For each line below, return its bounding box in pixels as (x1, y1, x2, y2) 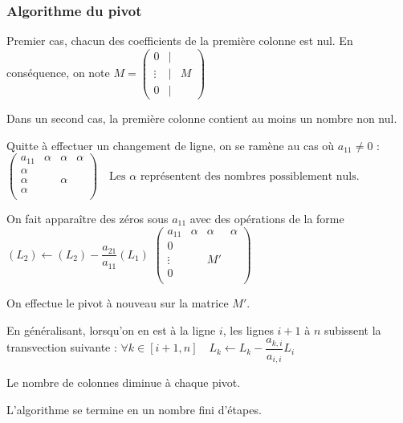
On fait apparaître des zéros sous (6, 209, 169, 226)
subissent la (324, 321, 381, 338)
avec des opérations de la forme (189, 209, 344, 226)
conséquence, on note (6, 63, 110, 80)
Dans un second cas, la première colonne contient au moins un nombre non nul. (6, 109, 397, 126)
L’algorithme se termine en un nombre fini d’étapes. (6, 401, 262, 417)
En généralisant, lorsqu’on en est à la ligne (6, 321, 216, 338)
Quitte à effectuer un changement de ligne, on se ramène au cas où (6, 136, 335, 153)
